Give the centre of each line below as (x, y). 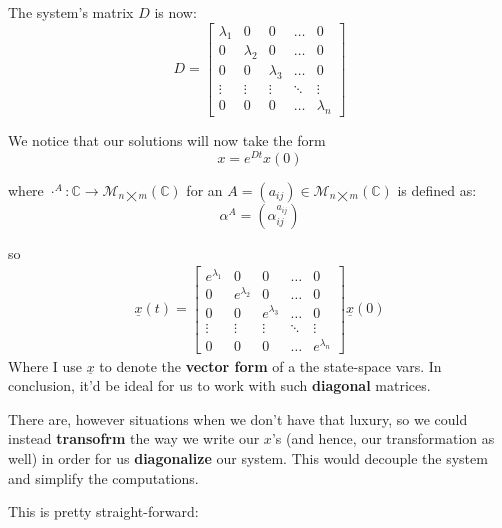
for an (204, 189)
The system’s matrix (71, 12)
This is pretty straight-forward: (103, 511)
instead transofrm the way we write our (134, 438)
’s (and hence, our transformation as (383, 438)
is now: (175, 12)
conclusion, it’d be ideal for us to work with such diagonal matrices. (219, 385)
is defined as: (437, 189)
